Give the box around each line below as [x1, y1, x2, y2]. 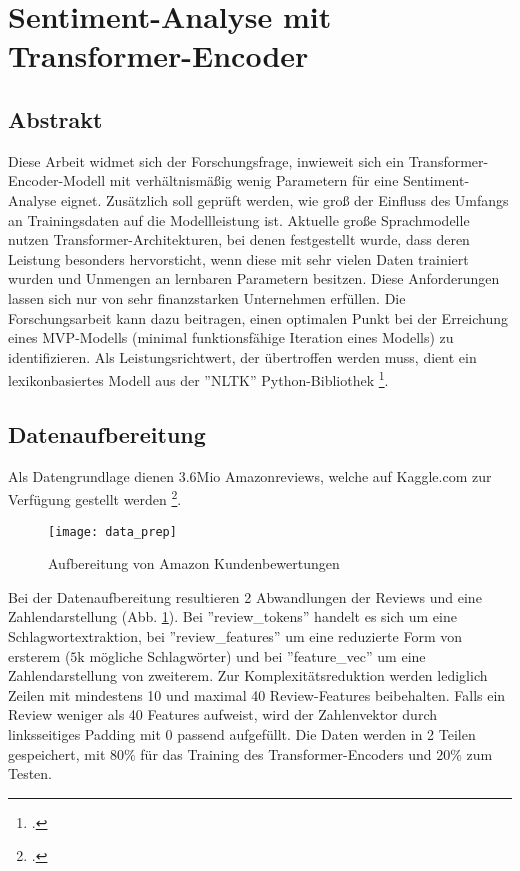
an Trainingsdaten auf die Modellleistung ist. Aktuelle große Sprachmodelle [8, 209, 470, 230]
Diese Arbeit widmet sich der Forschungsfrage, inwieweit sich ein [8, 150, 405, 171]
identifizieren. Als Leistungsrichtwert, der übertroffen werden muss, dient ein [8, 346, 477, 367]
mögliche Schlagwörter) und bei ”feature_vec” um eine [89, 645, 426, 666]
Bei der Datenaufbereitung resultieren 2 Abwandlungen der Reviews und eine [8, 586, 482, 607]
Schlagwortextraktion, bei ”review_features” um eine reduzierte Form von [8, 626, 462, 647]
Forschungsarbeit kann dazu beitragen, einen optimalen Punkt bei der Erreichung [8, 307, 508, 328]
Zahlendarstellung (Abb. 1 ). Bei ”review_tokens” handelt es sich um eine [8, 606, 457, 627]
